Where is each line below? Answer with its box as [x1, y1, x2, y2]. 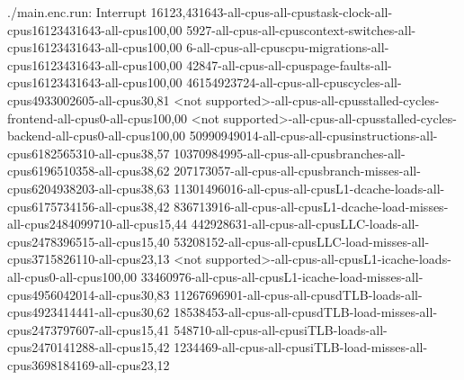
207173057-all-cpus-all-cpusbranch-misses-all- [174, 161, 421, 180]
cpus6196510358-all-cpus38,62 [7, 161, 170, 180]
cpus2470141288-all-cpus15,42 [7, 338, 170, 357]
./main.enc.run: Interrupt [7, 3, 147, 21]
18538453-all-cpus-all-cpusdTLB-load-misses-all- [174, 303, 438, 321]
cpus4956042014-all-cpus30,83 [7, 285, 170, 303]
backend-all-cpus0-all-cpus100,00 [7, 126, 186, 145]
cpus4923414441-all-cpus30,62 [7, 303, 170, 321]
